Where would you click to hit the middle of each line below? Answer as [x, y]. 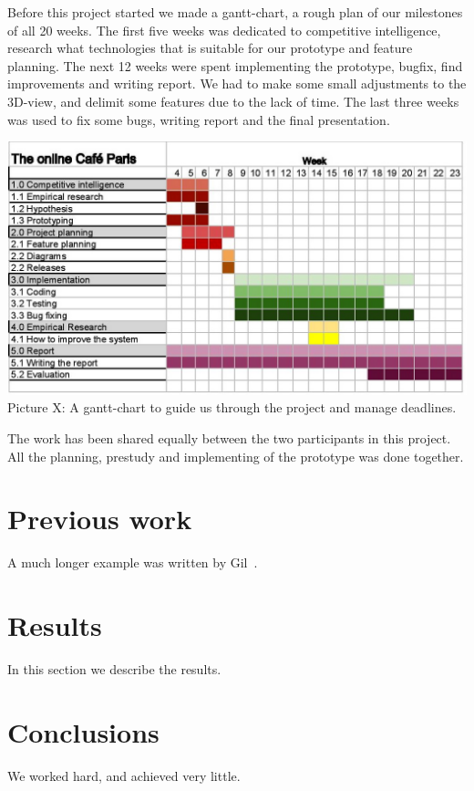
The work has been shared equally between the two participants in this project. [229, 437]
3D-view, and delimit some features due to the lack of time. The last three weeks [233, 101]
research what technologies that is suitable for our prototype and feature [210, 48]
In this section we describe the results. [114, 668]
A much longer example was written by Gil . [133, 562]
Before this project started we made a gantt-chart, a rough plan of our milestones [235, 12]
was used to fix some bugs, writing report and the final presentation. [199, 119]
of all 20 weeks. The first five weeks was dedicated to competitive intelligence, [224, 30]
